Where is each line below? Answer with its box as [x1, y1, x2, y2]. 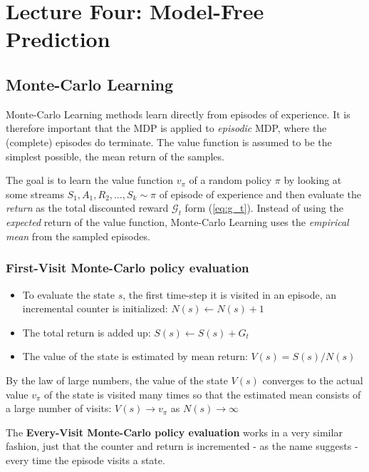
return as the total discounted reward [6, 200, 169, 215]
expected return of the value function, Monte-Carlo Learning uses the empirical [6, 215, 349, 230]
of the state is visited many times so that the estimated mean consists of [44, 386, 361, 401]
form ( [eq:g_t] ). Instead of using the [184, 200, 343, 215]
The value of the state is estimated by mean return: [22, 349, 248, 364]
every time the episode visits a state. [6, 452, 165, 467]
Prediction [6, 24, 110, 53]
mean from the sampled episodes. [6, 228, 150, 243]
